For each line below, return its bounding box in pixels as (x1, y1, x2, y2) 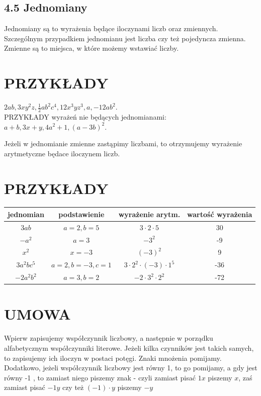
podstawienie (58, 209, 105, 219)
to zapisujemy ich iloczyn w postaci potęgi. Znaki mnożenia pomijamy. (4, 352, 222, 363)
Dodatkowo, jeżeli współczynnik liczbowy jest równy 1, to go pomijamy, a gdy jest (4, 362, 257, 373)
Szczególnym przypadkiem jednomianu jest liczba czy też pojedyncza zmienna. (4, 33, 246, 43)
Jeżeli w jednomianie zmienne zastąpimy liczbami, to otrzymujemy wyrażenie (4, 138, 242, 149)
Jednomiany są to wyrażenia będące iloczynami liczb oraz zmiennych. (4, 23, 218, 34)
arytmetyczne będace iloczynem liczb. (4, 148, 120, 158)
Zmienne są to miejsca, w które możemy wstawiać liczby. (4, 43, 179, 53)
